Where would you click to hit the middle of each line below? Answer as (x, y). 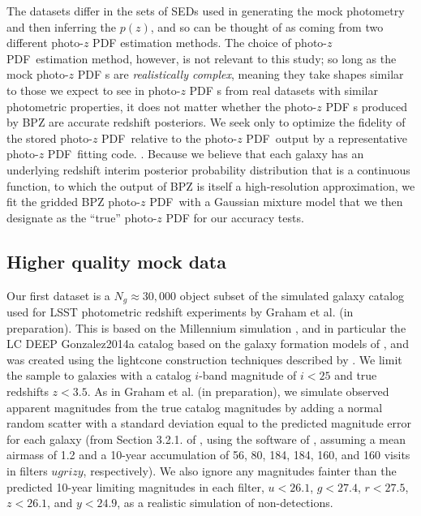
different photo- (45, 43)
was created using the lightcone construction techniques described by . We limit (204, 359)
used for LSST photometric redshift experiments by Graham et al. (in (180, 311)
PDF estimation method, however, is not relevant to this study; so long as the (202, 58)
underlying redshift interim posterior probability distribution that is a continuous (208, 169)
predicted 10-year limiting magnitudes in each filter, (135, 486)
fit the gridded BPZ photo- (73, 202)
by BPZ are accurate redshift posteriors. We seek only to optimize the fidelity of (206, 122)
